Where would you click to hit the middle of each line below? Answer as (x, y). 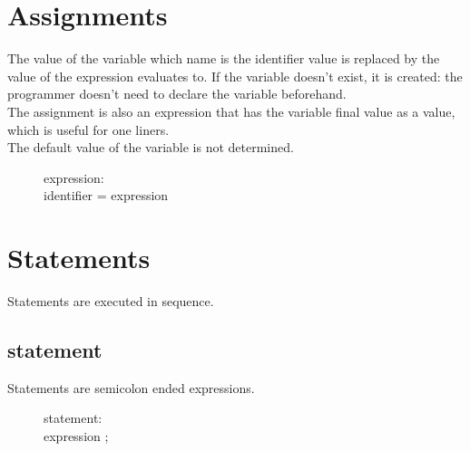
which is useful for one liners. (88, 129)
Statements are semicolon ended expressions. (131, 387)
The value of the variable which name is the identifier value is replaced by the (224, 58)
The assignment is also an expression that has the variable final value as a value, (231, 111)
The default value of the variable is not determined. (151, 147)
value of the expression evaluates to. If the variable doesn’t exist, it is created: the (235, 76)
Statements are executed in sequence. (111, 301)
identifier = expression (106, 195)
